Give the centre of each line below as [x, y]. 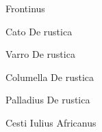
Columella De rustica [50, 77]
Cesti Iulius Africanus [51, 122]
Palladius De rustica [48, 100]
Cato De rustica [39, 31]
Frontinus [25, 8]
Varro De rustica [40, 54]
